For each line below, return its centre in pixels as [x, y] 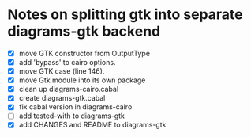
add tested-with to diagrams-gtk [72, 116]
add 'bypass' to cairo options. [67, 62]
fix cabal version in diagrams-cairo [75, 107]
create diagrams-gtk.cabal [62, 98]
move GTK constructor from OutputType [84, 53]
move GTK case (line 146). [62, 71]
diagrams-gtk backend [84, 31]
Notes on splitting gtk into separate [125, 15]
